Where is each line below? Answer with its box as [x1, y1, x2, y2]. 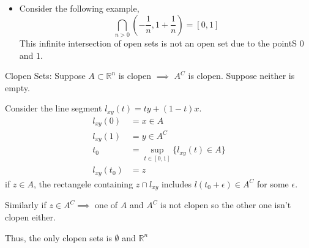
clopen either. [5, 211, 56, 223]
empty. [5, 81, 30, 94]
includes [161, 177, 192, 190]
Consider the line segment [5, 102, 102, 115]
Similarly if [5, 198, 47, 211]
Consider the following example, [19, 2, 140, 14]
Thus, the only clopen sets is [5, 231, 112, 244]
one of [95, 198, 118, 211]
